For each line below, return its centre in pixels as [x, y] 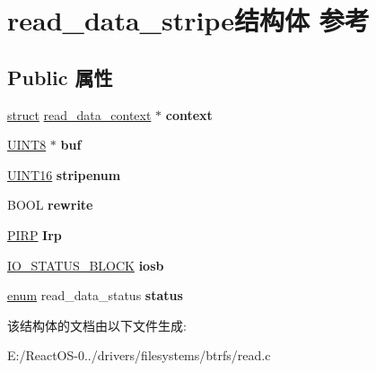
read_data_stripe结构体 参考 [188, 20]
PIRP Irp [35, 234]
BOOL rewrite [50, 205]
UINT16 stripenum [64, 174]
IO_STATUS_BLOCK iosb [86, 265]
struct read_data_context [79, 114]
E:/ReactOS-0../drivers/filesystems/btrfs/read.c [139, 355]
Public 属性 [60, 77]
